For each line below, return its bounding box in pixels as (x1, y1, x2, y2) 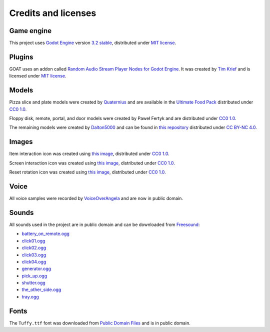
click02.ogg (21, 245, 46, 251)
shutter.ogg (21, 280, 46, 286)
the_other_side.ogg (21, 286, 61, 292)
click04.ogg (21, 258, 46, 264)
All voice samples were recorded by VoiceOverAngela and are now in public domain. (9, 195, 183, 201)
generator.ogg (21, 265, 51, 272)
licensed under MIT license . (9, 73, 66, 79)
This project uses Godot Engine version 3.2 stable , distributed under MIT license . (9, 40, 176, 46)
